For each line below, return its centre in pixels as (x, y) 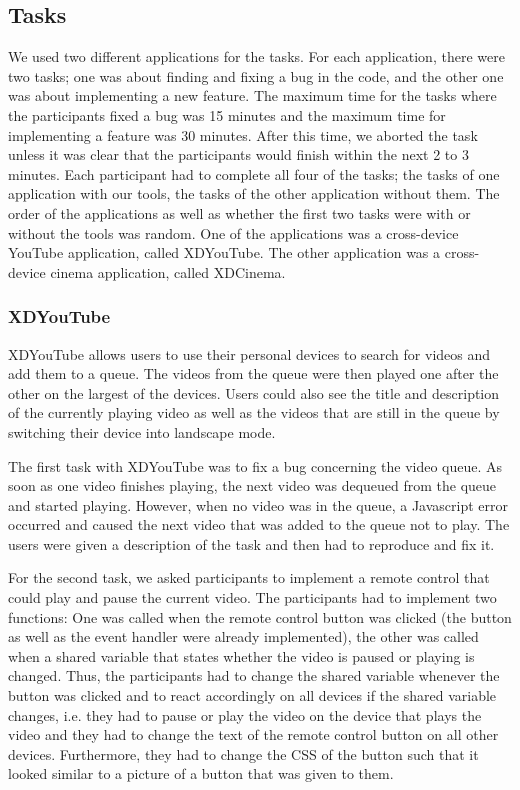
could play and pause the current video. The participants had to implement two (252, 597)
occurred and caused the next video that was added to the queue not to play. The (259, 524)
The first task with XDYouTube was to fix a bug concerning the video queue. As (255, 465)
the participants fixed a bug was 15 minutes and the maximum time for (227, 114)
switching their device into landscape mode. (142, 431)
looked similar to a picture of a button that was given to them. (201, 773)
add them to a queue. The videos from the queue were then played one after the (253, 373)
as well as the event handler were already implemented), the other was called (243, 636)
